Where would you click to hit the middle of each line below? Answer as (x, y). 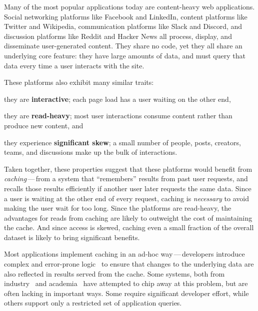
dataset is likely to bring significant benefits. (72, 237)
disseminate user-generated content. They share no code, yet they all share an (123, 46)
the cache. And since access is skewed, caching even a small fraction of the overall (129, 227)
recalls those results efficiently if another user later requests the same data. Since (128, 188)
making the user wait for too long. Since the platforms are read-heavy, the (118, 208)
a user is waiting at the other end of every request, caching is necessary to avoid (126, 198)
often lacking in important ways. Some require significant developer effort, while (126, 293)
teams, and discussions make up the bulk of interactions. (91, 152)
